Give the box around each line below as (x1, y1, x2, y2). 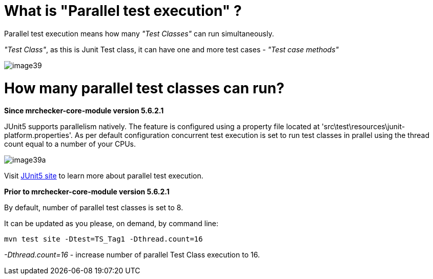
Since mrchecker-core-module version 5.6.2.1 (4, 106, 164, 115)
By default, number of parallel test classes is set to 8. (4, 203, 183, 212)
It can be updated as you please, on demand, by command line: (4, 219, 218, 228)
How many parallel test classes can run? (4, 79, 284, 97)
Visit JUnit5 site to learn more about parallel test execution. (4, 171, 203, 181)
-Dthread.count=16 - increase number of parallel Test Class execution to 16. (4, 250, 260, 260)
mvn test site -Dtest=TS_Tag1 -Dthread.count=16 (4, 235, 203, 244)
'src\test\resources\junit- (321, 122, 405, 131)
